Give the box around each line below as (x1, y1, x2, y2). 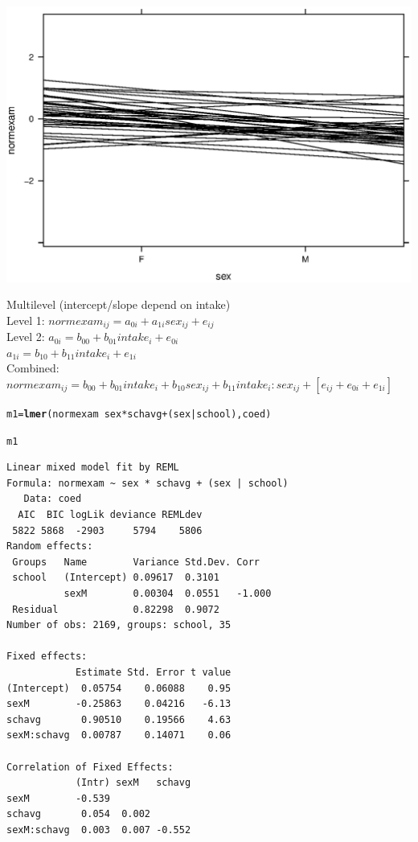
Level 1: (6, 311, 45, 328)
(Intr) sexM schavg (75, 777, 191, 789)
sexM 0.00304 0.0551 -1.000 (64, 588, 272, 600)
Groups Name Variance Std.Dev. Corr (12, 556, 260, 568)
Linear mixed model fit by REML (6, 462, 179, 474)
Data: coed (23, 493, 82, 505)
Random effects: (6, 540, 93, 552)
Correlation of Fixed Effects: (6, 761, 174, 773)
